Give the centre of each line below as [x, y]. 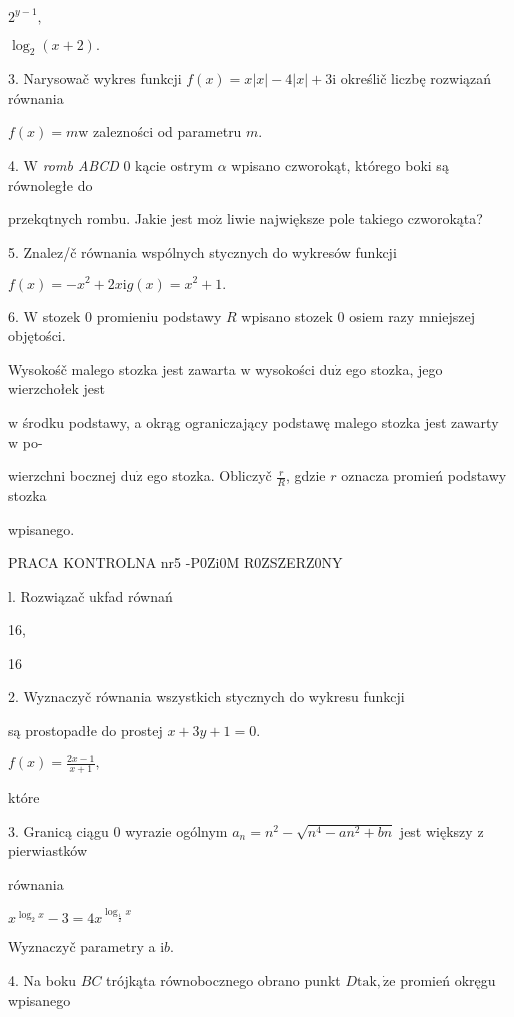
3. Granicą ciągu [58, 830]
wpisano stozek [287, 315]
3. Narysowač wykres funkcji [95, 78]
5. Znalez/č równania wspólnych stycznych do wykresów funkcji [202, 251]
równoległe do [50, 184]
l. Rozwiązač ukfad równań [90, 595]
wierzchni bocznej [62, 475]
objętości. [37, 335]
